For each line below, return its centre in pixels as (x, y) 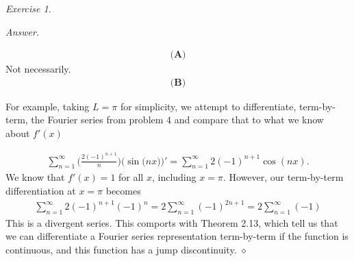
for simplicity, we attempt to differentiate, (208, 106)
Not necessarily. (38, 69)
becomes (123, 190)
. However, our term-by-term (283, 177)
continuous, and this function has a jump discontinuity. (121, 250)
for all (131, 177)
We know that (35, 177)
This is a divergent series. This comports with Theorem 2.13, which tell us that (172, 222)
